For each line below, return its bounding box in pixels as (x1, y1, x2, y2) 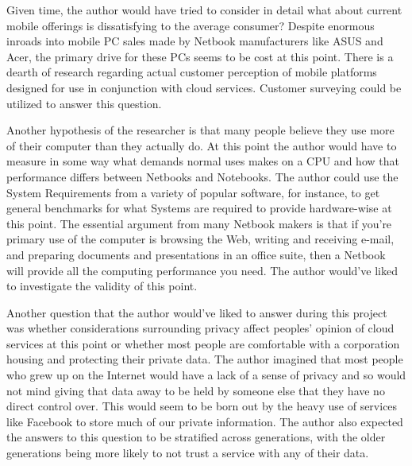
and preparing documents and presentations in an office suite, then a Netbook (6, 246, 386, 262)
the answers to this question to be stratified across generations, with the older (6, 429, 386, 445)
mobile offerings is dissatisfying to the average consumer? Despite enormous (6, 17, 375, 33)
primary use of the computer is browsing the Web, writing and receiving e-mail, (6, 231, 395, 247)
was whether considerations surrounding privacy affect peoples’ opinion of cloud (6, 320, 395, 336)
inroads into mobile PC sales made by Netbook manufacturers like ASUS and (6, 33, 383, 49)
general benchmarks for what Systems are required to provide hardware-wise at (6, 200, 392, 216)
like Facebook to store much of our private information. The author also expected (6, 413, 403, 429)
